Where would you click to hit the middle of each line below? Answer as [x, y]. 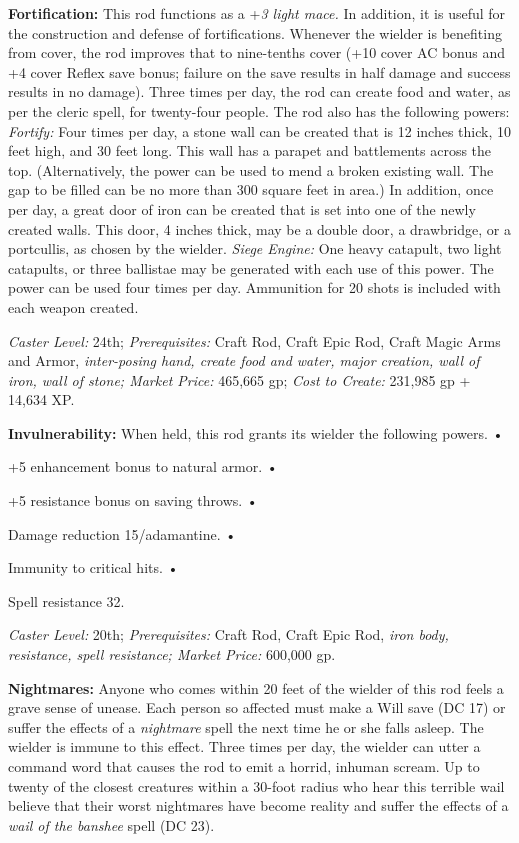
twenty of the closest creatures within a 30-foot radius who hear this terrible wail [256, 785]
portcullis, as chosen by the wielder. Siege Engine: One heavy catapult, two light [255, 248]
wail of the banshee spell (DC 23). [111, 824]
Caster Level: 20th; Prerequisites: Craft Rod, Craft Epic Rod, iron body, [228, 634]
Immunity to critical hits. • [93, 567]
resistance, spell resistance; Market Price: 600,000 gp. [172, 654]
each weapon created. [73, 306]
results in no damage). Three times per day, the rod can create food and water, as [259, 91]
